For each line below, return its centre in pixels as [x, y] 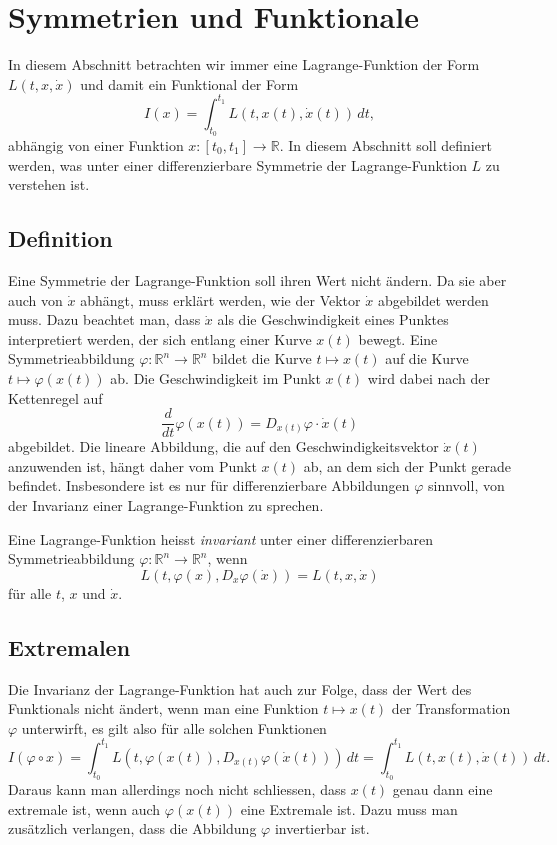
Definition [60, 238]
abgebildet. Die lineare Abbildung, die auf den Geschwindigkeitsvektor [223, 446]
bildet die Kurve [262, 358]
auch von [35, 299]
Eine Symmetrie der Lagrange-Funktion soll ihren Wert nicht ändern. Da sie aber [257, 280]
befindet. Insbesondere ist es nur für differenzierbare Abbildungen [209, 485]
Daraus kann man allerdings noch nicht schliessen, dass [177, 789]
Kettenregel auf [55, 397]
